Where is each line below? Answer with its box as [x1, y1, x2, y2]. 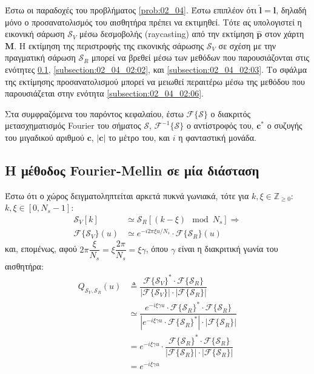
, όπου [145, 242, 169, 255]
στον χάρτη [264, 27, 304, 40]
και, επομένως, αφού [5, 242, 77, 255]
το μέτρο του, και [108, 131, 170, 143]
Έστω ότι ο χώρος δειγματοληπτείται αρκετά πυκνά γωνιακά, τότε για [5, 189, 249, 202]
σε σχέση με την [218, 39, 276, 52]
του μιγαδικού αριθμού [5, 131, 84, 143]
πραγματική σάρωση [5, 51, 76, 64]
